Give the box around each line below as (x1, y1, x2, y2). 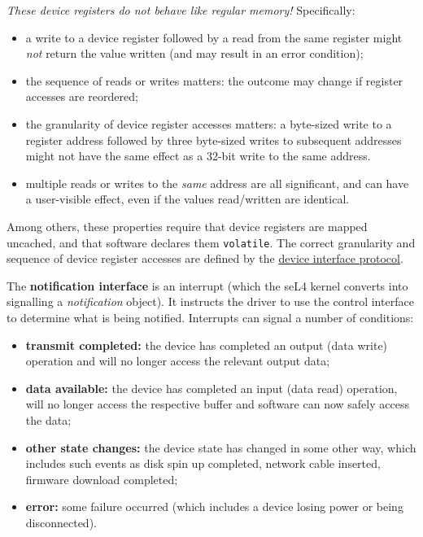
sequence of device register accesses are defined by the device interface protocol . (7, 250, 403, 267)
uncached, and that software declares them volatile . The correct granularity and (7, 234, 416, 251)
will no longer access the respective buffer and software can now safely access (25, 395, 409, 413)
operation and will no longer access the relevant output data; (25, 352, 330, 369)
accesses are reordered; (25, 88, 138, 105)
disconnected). (25, 513, 97, 530)
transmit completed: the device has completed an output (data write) (25, 336, 388, 353)
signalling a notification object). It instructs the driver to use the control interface (7, 293, 414, 310)
